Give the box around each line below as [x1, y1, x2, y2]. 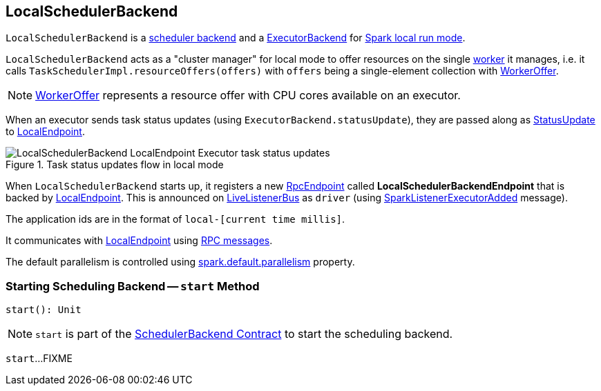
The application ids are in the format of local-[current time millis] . [6, 213, 345, 225]
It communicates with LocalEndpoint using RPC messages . [6, 234, 273, 247]
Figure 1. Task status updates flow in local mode [6, 159, 224, 171]
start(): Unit [6, 304, 82, 316]
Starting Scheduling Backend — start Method [6, 279, 260, 293]
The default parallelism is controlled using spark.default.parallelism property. [6, 256, 355, 268]
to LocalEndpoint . [6, 126, 85, 138]
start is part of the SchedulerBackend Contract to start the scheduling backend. [35, 327, 453, 341]
